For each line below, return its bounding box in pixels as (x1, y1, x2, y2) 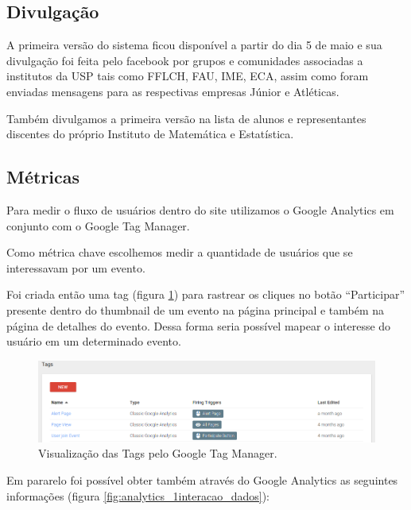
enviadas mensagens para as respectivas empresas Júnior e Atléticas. (6, 83, 339, 99)
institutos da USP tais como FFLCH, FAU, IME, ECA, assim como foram (6, 68, 369, 84)
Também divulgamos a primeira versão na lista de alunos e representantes (6, 110, 366, 126)
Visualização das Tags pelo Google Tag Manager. (38, 445, 277, 462)
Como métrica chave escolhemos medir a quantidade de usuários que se (6, 244, 353, 261)
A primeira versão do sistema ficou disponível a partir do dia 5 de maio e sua (6, 37, 382, 53)
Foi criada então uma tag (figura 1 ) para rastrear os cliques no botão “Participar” (6, 286, 405, 303)
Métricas (6, 164, 80, 189)
